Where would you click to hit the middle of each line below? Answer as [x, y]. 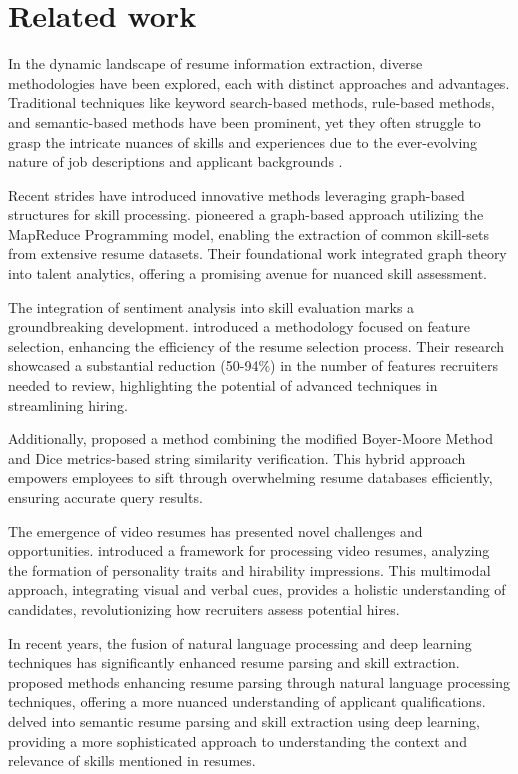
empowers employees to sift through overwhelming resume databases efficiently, [250, 477]
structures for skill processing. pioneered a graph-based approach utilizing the [246, 214]
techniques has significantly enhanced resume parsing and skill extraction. [234, 662]
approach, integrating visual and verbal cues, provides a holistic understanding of [257, 589]
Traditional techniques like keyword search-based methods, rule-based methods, [251, 102]
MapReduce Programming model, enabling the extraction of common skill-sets [249, 233]
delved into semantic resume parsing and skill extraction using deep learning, [244, 720]
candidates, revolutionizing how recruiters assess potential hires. [204, 608]
